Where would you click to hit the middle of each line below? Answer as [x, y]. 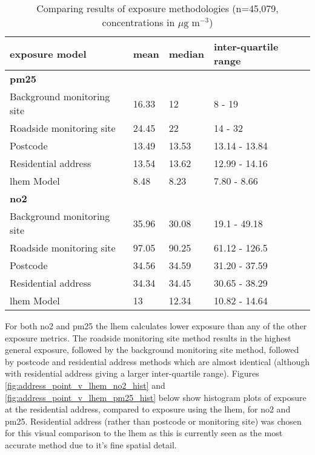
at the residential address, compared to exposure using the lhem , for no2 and [148, 409]
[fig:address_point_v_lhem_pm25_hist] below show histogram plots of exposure [156, 397]
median [186, 53]
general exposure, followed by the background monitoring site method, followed [152, 350]
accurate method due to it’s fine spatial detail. [91, 444]
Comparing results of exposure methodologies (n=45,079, [157, 8]
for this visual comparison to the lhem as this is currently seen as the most [144, 433]
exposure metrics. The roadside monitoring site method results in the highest [148, 337]
